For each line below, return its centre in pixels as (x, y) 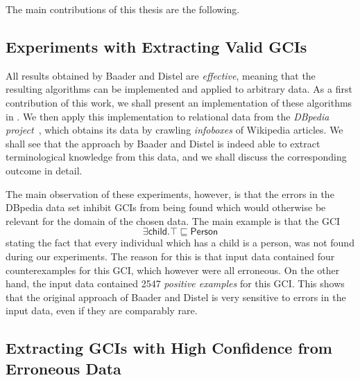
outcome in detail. (44, 170)
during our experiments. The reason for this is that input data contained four (170, 256)
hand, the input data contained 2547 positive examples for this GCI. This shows (175, 283)
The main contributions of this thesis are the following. (123, 9)
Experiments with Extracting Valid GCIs (156, 46)
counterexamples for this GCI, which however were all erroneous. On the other (173, 270)
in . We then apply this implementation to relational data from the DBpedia (168, 116)
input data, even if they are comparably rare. (102, 310)
